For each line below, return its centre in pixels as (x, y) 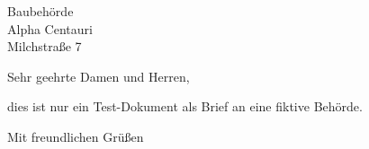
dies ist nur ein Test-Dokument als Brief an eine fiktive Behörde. (185, 106)
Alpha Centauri (50, 28)
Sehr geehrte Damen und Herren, (99, 76)
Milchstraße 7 (45, 46)
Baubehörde (40, 11)
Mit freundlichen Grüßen (76, 136)
